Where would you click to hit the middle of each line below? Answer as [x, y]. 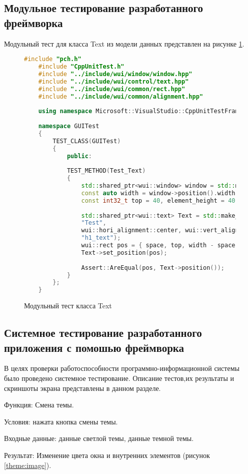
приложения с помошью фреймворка [94, 347]
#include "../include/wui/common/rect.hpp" [112, 89]
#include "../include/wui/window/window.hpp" [115, 74]
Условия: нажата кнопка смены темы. [61, 421]
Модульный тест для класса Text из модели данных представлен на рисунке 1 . [124, 43]
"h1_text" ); [101, 238]
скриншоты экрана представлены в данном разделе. [82, 388]
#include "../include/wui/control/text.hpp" [113, 81]
